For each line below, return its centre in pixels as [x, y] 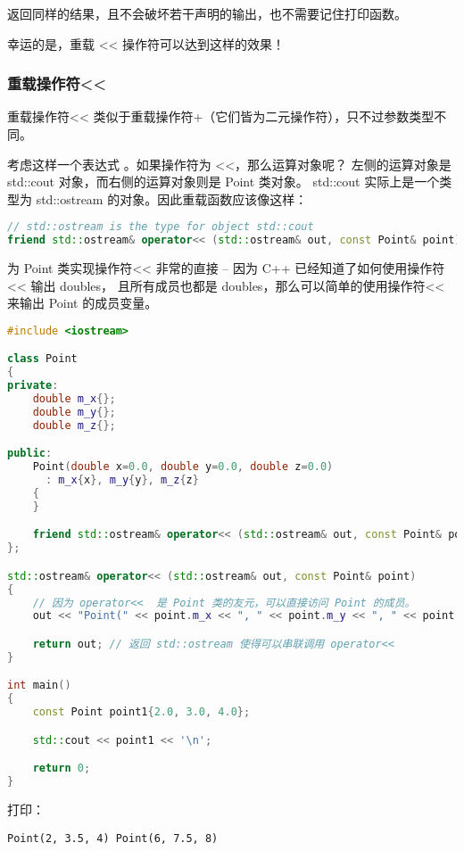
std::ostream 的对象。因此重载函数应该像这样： [172, 198]
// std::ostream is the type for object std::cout [161, 227]
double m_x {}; [74, 399]
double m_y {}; [74, 412]
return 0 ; [62, 768]
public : [30, 454]
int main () [39, 686]
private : [33, 386]
